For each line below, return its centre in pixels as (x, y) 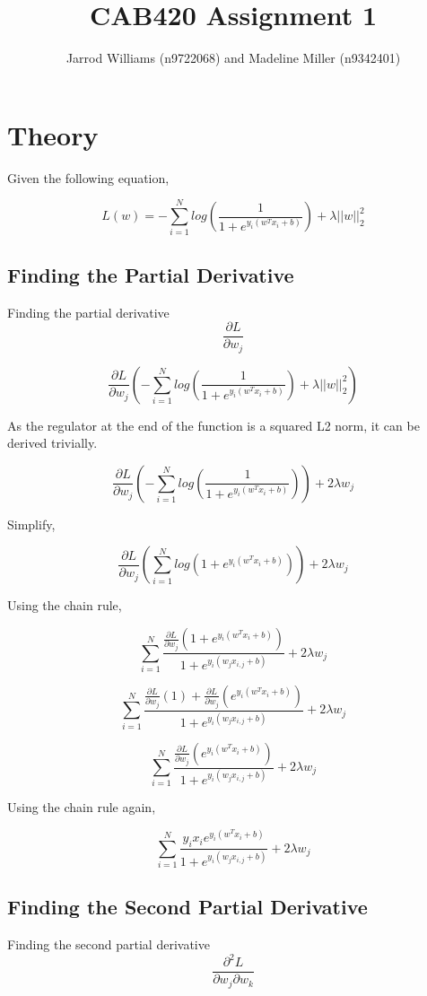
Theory (53, 134)
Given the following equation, (88, 177)
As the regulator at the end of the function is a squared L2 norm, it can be (213, 425)
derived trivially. (52, 443)
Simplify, (31, 524)
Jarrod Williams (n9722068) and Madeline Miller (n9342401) (233, 58)
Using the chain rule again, (82, 807)
